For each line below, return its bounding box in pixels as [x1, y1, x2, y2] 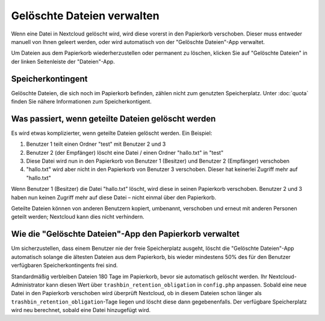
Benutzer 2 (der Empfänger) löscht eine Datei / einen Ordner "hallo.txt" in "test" [26, 149, 224, 156]
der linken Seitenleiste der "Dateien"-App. [11, 58, 116, 65]
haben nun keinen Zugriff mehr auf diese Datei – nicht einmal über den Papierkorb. [11, 193, 217, 201]
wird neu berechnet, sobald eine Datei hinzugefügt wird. [11, 307, 151, 314]
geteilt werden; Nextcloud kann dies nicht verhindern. [11, 213, 144, 220]
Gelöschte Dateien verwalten [11, 9, 159, 22]
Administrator [11, 281, 45, 288]
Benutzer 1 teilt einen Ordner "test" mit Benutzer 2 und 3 [26, 140, 166, 148]
